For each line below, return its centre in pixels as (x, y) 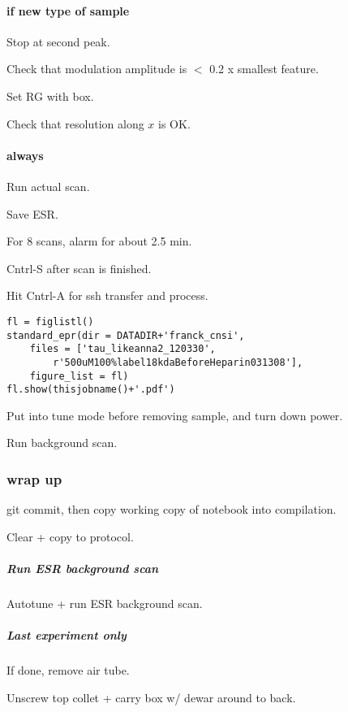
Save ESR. (32, 213)
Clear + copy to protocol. (70, 536)
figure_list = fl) (79, 376)
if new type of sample (68, 10)
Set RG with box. (50, 96)
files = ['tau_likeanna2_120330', (122, 349)
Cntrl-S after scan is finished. (79, 268)
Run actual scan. (48, 186)
